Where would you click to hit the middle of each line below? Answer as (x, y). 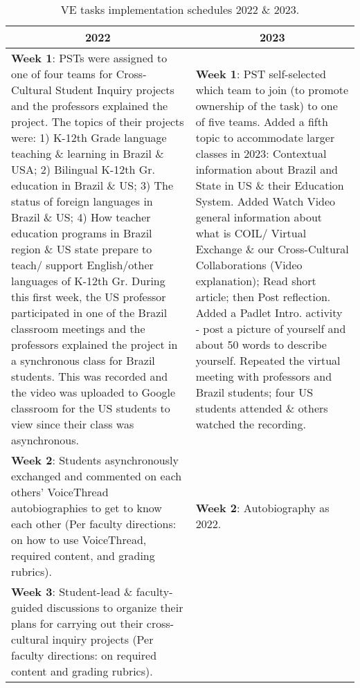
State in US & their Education (270, 185)
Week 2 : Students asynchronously (95, 460)
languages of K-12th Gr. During (88, 281)
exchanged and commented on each (97, 476)
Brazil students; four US (254, 392)
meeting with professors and (264, 376)
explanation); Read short (256, 281)
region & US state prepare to (82, 249)
